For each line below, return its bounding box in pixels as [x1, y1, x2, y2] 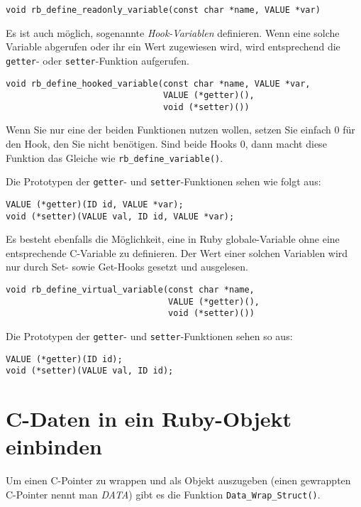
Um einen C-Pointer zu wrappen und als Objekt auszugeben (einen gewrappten [6, 473, 351, 488]
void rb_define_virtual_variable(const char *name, [6, 285, 255, 295]
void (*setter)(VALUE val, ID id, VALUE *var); [6, 211, 235, 222]
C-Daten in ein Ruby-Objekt [6, 404, 292, 433]
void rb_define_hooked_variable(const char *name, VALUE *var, [6, 78, 311, 89]
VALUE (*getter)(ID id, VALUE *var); [6, 199, 184, 209]
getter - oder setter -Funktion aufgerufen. [6, 53, 189, 67]
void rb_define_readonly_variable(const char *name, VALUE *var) [6, 5, 321, 15]
